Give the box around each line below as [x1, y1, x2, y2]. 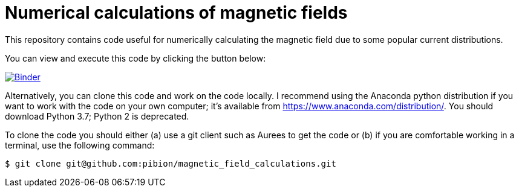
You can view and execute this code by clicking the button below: [5, 53, 266, 63]
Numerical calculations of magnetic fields [5, 2, 348, 23]
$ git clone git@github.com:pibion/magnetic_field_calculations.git [5, 158, 336, 168]
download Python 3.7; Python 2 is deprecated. [5, 110, 189, 121]
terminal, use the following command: [5, 139, 155, 150]
